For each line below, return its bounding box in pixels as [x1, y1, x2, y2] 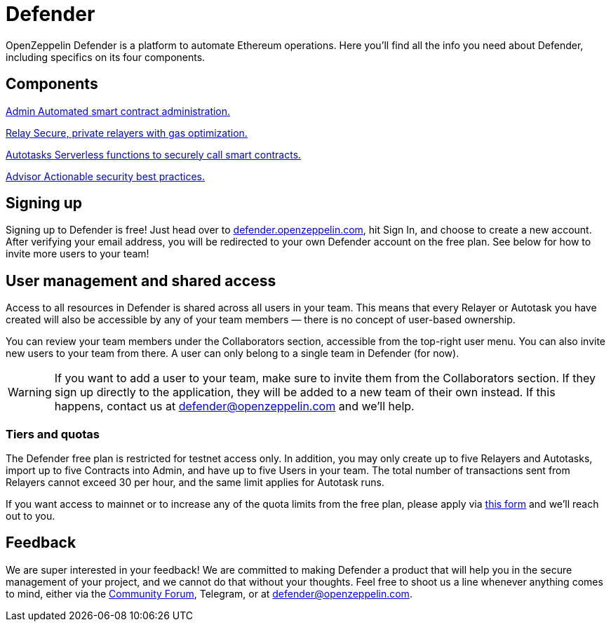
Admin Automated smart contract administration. [6, 104, 231, 117]
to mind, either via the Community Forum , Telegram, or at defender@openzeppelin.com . [6, 587, 412, 600]
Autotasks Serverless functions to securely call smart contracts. [6, 148, 302, 161]
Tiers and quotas [6, 426, 100, 441]
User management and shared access [6, 271, 276, 290]
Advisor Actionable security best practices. [6, 170, 205, 182]
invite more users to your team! [6, 248, 149, 260]
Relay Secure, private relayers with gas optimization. [6, 126, 248, 139]
